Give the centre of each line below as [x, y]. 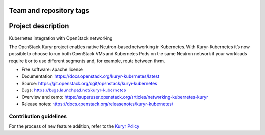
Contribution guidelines [38, 116]
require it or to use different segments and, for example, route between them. [87, 61]
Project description [39, 26]
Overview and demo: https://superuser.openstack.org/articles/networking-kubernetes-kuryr [115, 97]
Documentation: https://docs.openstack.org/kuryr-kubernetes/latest [90, 76]
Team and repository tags [49, 11]
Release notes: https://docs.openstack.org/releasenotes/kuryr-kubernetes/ [97, 104]
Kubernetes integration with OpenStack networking [61, 38]
